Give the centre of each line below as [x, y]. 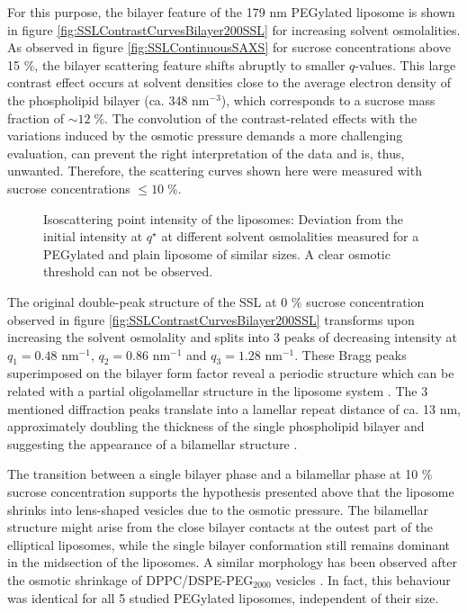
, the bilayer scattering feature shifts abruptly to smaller [190, 64]
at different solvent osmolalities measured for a [290, 236]
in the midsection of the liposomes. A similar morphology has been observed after [232, 562]
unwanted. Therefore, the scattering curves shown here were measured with [215, 171]
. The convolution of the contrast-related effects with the [261, 117]
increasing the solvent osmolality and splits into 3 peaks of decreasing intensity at [233, 337]
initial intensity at [93, 236]
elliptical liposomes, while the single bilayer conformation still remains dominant [229, 544]
